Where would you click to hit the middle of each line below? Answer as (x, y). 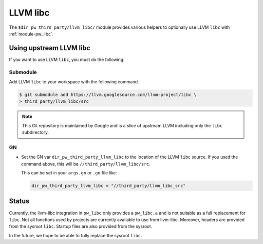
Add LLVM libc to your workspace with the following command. (74, 82)
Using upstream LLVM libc (50, 48)
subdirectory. (36, 132)
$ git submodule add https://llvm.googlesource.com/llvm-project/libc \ (108, 94)
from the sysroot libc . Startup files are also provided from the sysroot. (81, 226)
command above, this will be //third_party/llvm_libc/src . (86, 164)
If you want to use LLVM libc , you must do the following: (67, 59)
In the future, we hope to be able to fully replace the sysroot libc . (75, 235)
